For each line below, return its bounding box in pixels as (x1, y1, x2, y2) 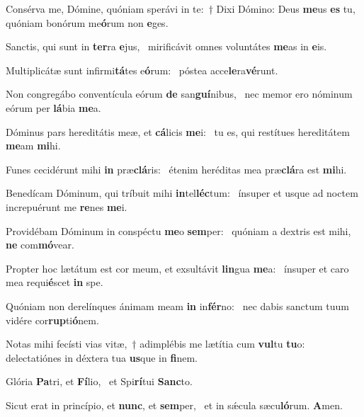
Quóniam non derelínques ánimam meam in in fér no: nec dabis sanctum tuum (6, 298, 349, 313)
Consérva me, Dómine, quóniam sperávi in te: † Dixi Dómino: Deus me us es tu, (6, 1, 356, 16)
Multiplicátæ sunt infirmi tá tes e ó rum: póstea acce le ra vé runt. (6, 62, 278, 77)
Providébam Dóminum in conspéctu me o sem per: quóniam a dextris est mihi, (6, 223, 351, 238)
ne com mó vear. (6, 237, 74, 252)
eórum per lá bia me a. (6, 100, 101, 115)
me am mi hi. (6, 138, 61, 153)
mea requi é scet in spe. (6, 275, 103, 290)
